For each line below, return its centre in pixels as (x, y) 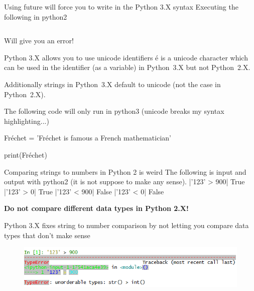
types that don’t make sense (47, 235)
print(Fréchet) (26, 154)
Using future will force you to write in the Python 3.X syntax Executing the (121, 7)
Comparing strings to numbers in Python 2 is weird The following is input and (125, 171)
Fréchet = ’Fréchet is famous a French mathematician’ (88, 138)
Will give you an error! (39, 41)
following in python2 (36, 16)
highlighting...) (27, 121)
